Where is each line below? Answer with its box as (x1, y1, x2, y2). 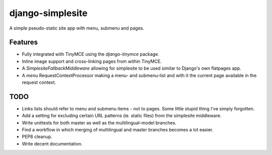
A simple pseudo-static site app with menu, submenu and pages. (9, 25, 145, 31)
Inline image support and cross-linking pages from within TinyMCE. (22, 58, 162, 64)
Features (9, 38, 38, 47)
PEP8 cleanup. (22, 133, 52, 140)
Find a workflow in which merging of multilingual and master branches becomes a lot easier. (22, 127, 214, 133)
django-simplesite (9, 8, 88, 19)
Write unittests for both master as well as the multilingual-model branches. (22, 119, 177, 125)
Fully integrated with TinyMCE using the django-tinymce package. (22, 51, 160, 57)
